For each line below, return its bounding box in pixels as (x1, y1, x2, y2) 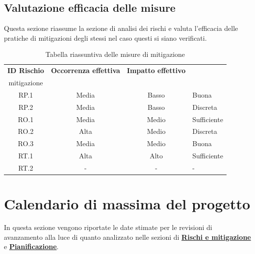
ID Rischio (7, 65, 44, 76)
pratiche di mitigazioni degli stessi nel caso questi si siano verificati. (4, 32, 207, 43)
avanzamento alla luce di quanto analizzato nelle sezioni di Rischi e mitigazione (4, 231, 251, 242)
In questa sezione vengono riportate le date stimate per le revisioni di (4, 222, 212, 232)
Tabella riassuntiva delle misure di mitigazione (45, 49, 185, 59)
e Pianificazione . (4, 241, 59, 252)
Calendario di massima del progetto (4, 194, 251, 214)
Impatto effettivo (127, 65, 186, 76)
